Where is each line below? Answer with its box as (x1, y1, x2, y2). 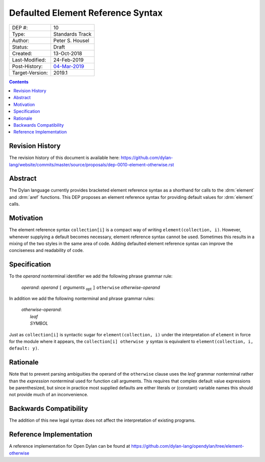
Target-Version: (12, 69, 48, 76)
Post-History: (12, 63, 43, 70)
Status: (12, 43, 29, 50)
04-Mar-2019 (53, 63, 84, 70)
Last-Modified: (12, 56, 46, 63)
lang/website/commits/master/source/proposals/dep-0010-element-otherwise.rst (9, 162, 174, 167)
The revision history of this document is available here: (9, 155, 120, 161)
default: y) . (9, 345, 39, 351)
